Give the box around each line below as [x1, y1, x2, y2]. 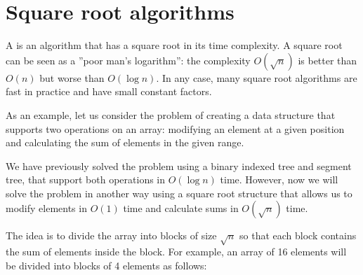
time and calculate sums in [123, 201, 239, 216]
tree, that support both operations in [6, 172, 166, 187]
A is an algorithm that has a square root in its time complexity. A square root [6, 38, 343, 52]
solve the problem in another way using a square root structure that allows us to [6, 185, 352, 200]
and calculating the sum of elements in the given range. [6, 135, 244, 150]
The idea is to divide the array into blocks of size [6, 228, 217, 243]
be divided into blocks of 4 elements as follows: [6, 258, 207, 272]
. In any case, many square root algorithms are [156, 70, 357, 85]
